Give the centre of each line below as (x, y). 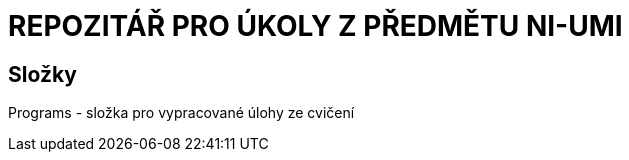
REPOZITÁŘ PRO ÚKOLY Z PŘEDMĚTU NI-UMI (315, 26)
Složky (42, 74)
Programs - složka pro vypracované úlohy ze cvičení (181, 113)
